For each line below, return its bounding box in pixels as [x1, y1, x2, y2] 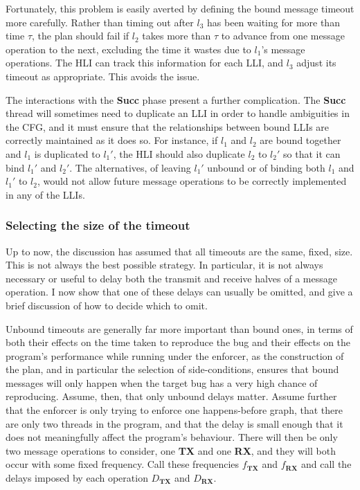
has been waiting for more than [207, 15, 340, 29]
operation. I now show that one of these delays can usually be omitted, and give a [6, 284, 353, 299]
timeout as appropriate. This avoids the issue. [6, 69, 200, 83]
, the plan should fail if [32, 28, 129, 43]
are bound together [260, 133, 341, 147]
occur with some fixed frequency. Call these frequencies [6, 457, 240, 471]
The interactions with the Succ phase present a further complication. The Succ [6, 92, 346, 107]
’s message [261, 42, 305, 56]
